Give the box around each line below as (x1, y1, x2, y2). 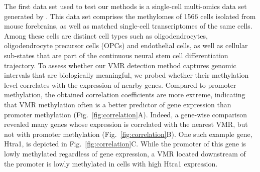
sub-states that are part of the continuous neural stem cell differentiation (4, 50, 228, 60)
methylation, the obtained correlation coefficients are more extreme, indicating (4, 89, 245, 100)
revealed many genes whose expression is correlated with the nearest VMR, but (4, 119, 248, 129)
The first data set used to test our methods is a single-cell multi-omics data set (4, 1, 247, 11)
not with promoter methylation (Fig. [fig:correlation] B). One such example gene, (4, 128, 252, 139)
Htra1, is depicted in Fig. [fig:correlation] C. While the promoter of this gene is (4, 138, 246, 149)
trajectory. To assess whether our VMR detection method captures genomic (4, 60, 236, 70)
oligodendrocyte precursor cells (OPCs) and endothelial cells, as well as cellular (4, 40, 248, 51)
